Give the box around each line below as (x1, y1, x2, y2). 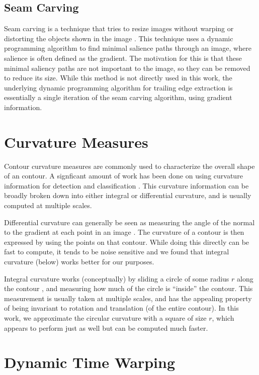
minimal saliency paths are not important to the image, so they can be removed (4, 62, 250, 73)
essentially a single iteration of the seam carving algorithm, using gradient (4, 92, 232, 103)
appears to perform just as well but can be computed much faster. (4, 322, 208, 333)
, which (212, 312, 234, 323)
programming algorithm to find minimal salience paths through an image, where (4, 43, 251, 53)
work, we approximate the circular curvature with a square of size (4, 312, 207, 323)
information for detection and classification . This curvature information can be (4, 180, 249, 191)
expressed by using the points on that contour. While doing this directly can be (4, 236, 249, 247)
